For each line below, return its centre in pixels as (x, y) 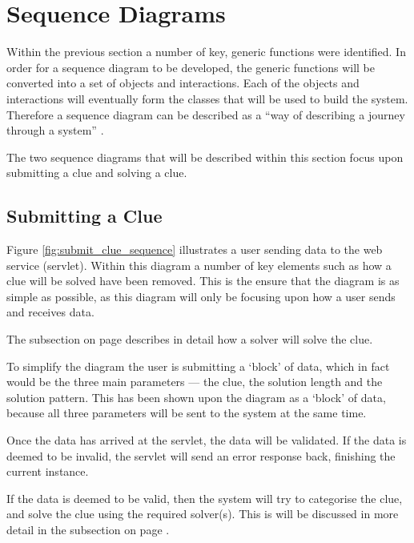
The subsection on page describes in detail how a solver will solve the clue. (190, 339)
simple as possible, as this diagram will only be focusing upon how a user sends (201, 296)
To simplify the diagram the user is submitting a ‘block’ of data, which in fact (198, 366)
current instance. (48, 471)
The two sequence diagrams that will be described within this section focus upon (205, 157)
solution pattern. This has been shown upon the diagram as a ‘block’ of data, (196, 397)
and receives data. (50, 312)
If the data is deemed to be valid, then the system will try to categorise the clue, (205, 498)
